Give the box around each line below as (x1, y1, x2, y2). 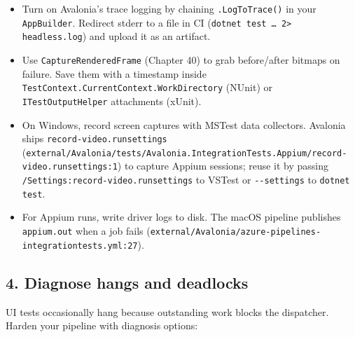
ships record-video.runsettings (22, 131, 167, 146)
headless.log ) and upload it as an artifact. (22, 29, 211, 43)
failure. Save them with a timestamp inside (22, 66, 207, 81)
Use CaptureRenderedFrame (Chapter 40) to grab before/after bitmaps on (22, 52, 340, 67)
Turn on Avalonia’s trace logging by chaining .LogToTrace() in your (22, 1, 316, 15)
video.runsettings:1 (22, 162, 118, 172)
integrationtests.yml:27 (22, 240, 138, 251)
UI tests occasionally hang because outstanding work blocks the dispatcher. (6, 304, 329, 319)
